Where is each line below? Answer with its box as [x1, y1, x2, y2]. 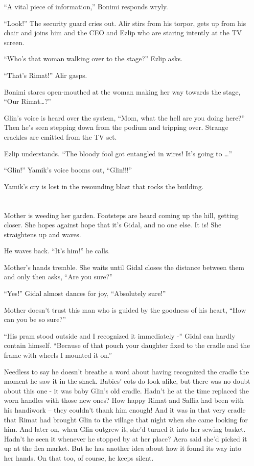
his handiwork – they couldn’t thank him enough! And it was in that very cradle [4, 405, 246, 415]
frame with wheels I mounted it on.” [4, 350, 112, 360]
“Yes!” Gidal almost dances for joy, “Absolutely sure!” [4, 288, 166, 298]
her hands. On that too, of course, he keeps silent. [4, 452, 154, 463]
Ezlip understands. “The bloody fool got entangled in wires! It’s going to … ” [4, 148, 232, 158]
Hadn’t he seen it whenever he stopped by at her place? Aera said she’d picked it [4, 433, 247, 443]
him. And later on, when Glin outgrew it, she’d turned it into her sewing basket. [4, 424, 246, 434]
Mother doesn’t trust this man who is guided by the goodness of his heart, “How [4, 304, 246, 315]
